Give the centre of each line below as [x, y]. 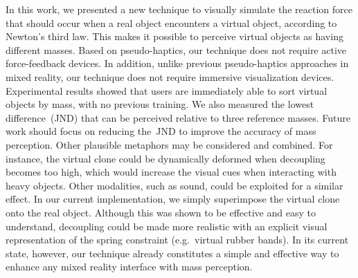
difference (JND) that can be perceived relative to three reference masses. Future [178, 117]
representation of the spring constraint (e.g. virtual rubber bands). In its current [177, 240]
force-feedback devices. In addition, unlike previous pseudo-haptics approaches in [177, 63]
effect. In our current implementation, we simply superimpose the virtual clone [173, 199]
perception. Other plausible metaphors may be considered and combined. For [169, 144]
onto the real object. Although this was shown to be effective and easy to [161, 212]
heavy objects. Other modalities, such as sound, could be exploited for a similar [174, 185]
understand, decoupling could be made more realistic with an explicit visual [167, 226]
